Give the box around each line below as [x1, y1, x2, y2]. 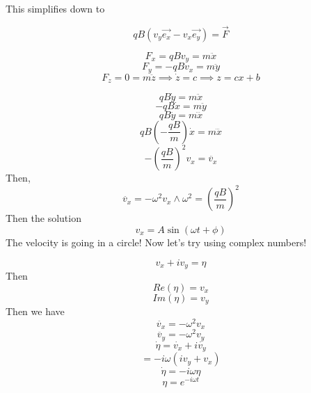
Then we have [6, 304, 65, 319]
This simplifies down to [6, 1, 105, 15]
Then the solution [6, 211, 81, 225]
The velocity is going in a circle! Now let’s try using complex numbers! [6, 235, 307, 250]
